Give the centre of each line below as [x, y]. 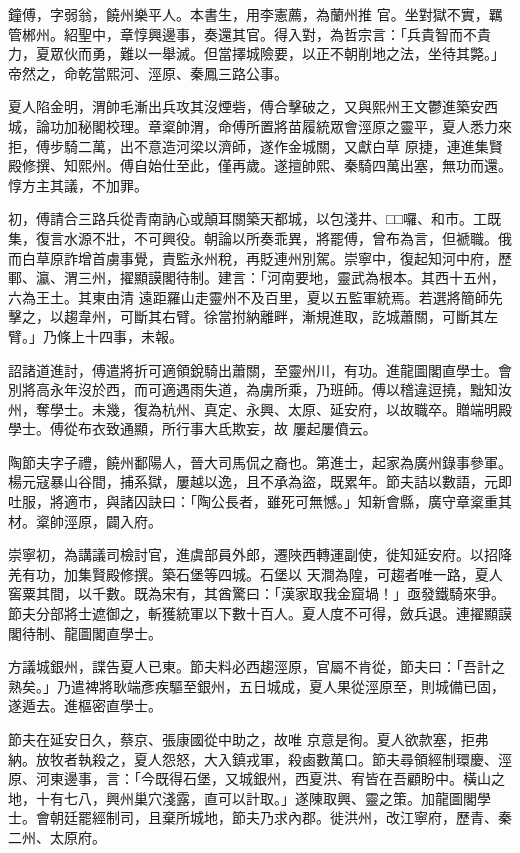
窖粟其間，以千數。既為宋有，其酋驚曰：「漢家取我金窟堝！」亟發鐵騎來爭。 [256, 593]
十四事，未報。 [133, 335]
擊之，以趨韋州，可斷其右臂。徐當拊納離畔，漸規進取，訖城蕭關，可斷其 [246, 316]
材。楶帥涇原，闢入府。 [85, 520]
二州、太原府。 [57, 836]
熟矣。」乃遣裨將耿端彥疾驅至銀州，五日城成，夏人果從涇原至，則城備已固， [256, 685]
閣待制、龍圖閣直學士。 [85, 632]
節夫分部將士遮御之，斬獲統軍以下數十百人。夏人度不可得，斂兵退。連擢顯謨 [260, 613]
